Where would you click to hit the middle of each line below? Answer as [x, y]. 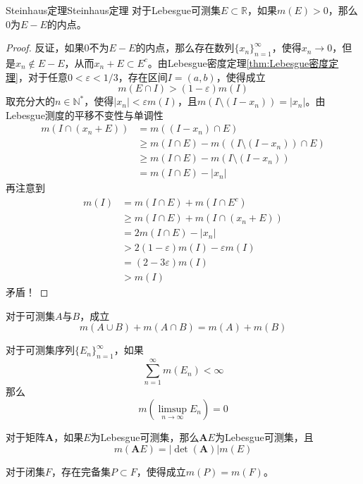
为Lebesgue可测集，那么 [145, 436]
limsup [173, 409]
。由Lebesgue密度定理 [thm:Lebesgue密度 [238, 62]
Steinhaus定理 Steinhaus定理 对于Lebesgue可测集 [113, 10]
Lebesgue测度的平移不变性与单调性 [85, 114]
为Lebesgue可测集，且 [264, 436]
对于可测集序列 [40, 350]
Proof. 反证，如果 [45, 48]
